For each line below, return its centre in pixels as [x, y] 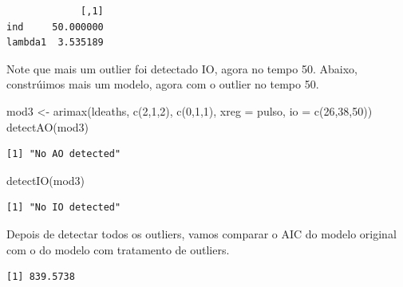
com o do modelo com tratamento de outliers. [118, 249]
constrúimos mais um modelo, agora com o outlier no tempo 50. [163, 84]
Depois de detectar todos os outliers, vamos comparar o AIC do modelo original [201, 233]
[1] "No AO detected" [64, 154]
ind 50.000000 [55, 27]
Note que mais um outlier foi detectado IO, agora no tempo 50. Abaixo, [182, 68]
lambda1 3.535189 [55, 43]
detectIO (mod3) [46, 180]
